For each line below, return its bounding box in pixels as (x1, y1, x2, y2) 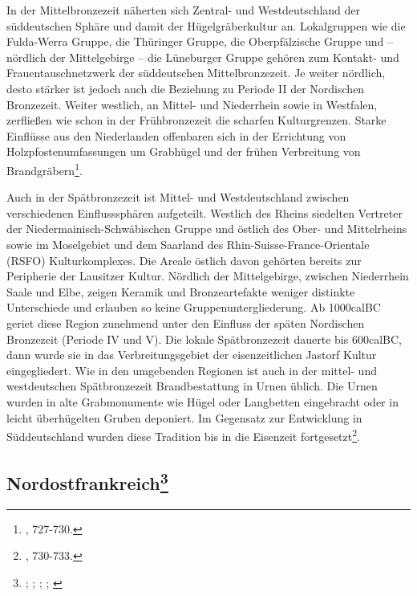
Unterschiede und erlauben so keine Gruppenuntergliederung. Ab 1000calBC (6, 299, 381, 316)
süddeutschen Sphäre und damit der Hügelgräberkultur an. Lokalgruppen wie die (6, 17, 406, 34)
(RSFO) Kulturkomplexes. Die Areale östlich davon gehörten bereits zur (6, 251, 362, 268)
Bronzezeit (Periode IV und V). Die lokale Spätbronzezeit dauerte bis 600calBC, (6, 330, 402, 347)
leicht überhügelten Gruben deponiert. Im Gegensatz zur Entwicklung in (6, 409, 362, 426)
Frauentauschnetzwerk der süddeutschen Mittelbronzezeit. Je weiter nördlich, (6, 64, 386, 81)
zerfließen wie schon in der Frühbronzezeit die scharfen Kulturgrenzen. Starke (6, 112, 387, 129)
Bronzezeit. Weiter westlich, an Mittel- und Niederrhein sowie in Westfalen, (6, 96, 378, 112)
